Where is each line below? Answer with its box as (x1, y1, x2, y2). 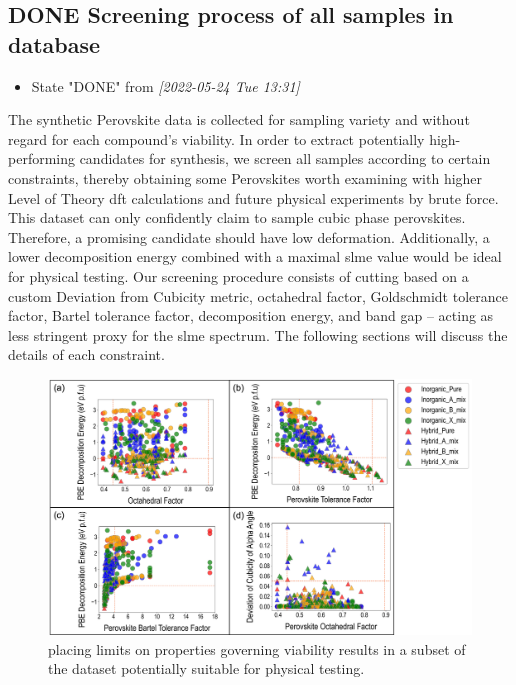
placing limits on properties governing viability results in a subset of (48, 638, 466, 659)
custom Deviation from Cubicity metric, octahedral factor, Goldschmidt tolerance (8, 285, 508, 306)
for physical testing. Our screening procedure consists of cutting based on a (8, 265, 469, 286)
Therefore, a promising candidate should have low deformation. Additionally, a (8, 226, 490, 247)
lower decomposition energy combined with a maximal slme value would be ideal (8, 246, 502, 267)
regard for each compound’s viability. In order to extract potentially (8, 128, 425, 149)
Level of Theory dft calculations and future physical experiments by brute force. (8, 187, 499, 208)
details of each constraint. (8, 344, 165, 365)
